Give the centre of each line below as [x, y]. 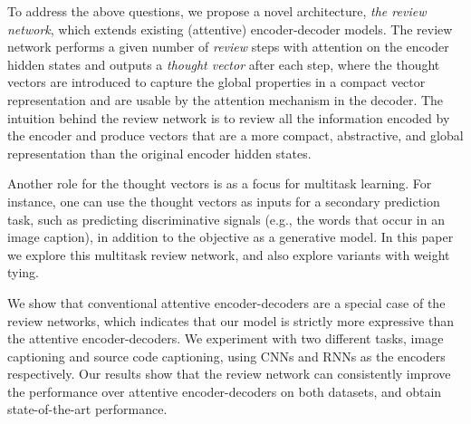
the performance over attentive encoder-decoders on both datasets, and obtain [225, 391]
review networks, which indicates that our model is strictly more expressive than [231, 320]
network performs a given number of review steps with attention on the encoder [228, 47]
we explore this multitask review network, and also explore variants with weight [229, 254]
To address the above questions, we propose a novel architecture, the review [217, 11]
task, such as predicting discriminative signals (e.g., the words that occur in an [226, 219]
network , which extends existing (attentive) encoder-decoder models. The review [230, 29]
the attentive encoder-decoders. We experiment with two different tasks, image [226, 338]
